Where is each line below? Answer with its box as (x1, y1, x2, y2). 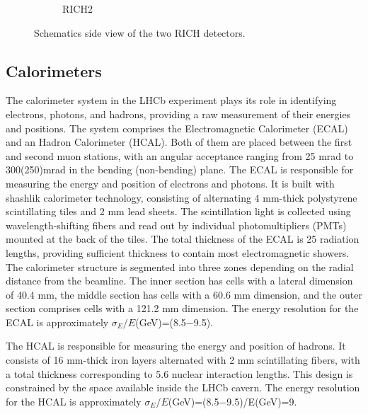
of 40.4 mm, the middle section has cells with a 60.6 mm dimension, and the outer (6, 287, 362, 301)
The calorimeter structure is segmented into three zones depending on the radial (6, 259, 354, 274)
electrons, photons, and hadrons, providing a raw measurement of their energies (6, 106, 351, 121)
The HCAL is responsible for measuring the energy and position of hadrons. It (6, 338, 346, 353)
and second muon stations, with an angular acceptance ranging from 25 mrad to (6, 148, 354, 163)
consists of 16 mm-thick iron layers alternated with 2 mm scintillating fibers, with (6, 352, 360, 367)
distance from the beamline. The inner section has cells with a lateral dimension (6, 273, 353, 288)
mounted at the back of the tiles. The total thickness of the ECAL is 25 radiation (6, 231, 360, 246)
